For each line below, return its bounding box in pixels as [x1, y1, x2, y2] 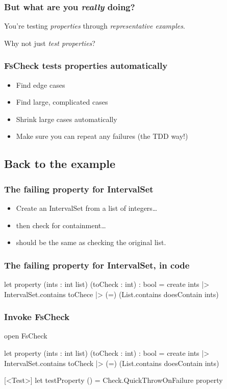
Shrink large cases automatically [16, 113, 117, 124]
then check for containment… [16, 220, 106, 230]
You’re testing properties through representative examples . [4, 20, 185, 31]
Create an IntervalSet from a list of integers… [16, 203, 158, 213]
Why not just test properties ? [4, 37, 95, 48]
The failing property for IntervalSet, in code [4, 258, 190, 271]
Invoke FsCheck [4, 310, 70, 323]
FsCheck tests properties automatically [4, 59, 168, 72]
